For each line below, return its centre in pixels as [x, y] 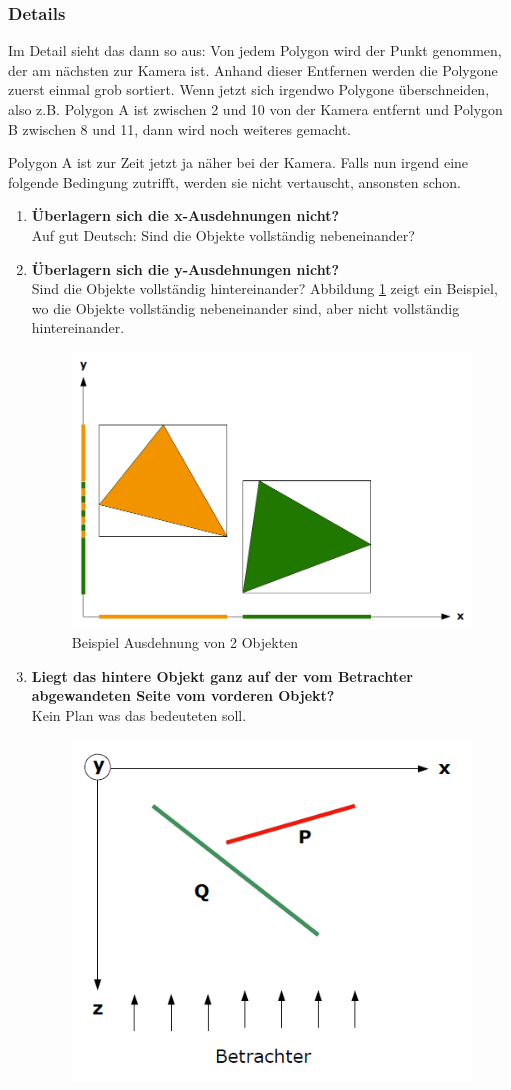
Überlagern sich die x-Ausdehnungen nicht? [185, 215]
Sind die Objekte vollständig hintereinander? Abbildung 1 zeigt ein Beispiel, [264, 288]
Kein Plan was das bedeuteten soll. [139, 714]
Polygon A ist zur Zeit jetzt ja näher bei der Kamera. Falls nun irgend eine [238, 162]
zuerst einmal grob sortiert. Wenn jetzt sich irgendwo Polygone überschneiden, [249, 89]
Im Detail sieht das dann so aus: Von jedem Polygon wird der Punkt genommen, [255, 50]
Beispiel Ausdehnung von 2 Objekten [185, 641]
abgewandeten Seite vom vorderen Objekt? [183, 695]
